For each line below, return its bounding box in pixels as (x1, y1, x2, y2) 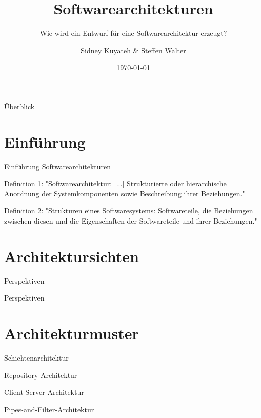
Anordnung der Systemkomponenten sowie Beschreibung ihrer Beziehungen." (4, 188, 245, 198)
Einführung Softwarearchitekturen (4, 161, 111, 171)
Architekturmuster (4, 323, 139, 344)
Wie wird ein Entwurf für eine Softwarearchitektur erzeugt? (39, 28, 227, 38)
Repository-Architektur (4, 369, 77, 380)
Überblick (4, 101, 35, 111)
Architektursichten (4, 245, 139, 266)
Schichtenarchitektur (4, 352, 69, 363)
